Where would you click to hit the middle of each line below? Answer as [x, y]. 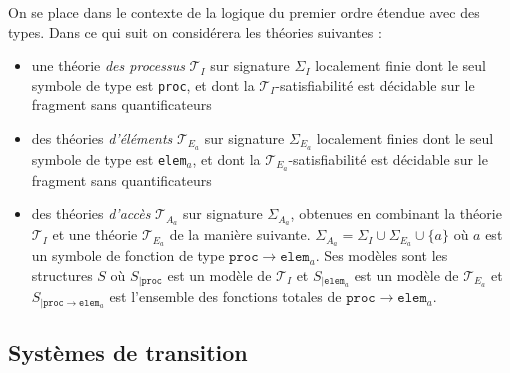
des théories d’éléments [102, 138]
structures [62, 274]
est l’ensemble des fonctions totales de [225, 296]
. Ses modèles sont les [381, 255]
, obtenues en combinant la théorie [396, 213]
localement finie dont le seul [400, 65]
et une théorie [95, 234]
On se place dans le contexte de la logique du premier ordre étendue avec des [244, 12]
